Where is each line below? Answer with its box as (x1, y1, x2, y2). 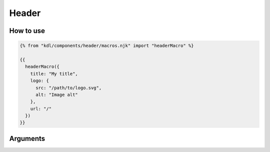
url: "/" (30, 105, 52, 111)
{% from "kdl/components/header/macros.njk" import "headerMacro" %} (19, 43, 194, 48)
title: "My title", (30, 70, 78, 76)
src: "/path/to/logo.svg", (35, 85, 102, 90)
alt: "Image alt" (35, 91, 78, 97)
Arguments (9, 134, 45, 142)
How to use (9, 26, 45, 35)
